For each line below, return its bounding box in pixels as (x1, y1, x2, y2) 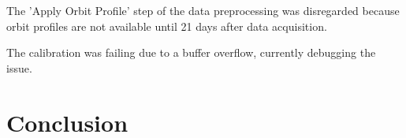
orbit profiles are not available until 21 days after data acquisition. (6, 17, 327, 34)
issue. (6, 59, 32, 76)
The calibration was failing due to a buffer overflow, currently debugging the (6, 44, 376, 61)
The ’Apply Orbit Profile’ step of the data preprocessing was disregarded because (6, 2, 400, 18)
